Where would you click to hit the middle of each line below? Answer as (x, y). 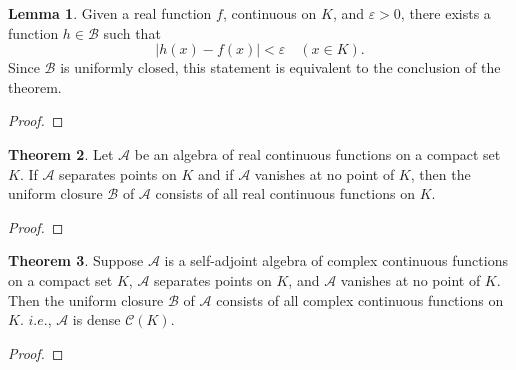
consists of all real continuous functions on (285, 193)
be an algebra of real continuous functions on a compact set (317, 153)
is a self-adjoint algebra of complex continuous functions (336, 260)
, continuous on (269, 13)
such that (132, 32)
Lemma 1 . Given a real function (110, 13)
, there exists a (445, 13)
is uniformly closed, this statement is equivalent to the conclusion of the (280, 67)
